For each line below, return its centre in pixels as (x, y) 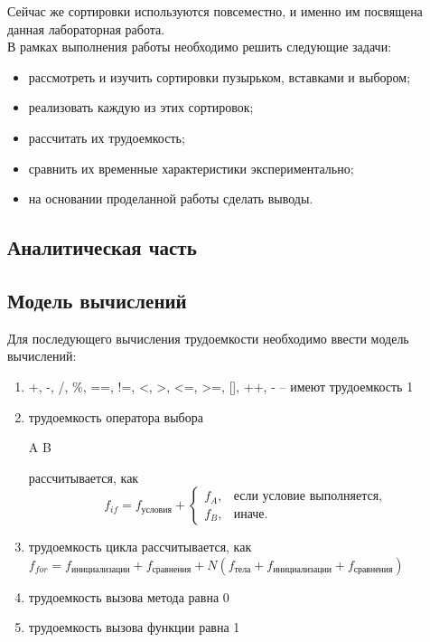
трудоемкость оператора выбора (116, 416)
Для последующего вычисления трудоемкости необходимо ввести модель (208, 338)
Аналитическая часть (102, 247)
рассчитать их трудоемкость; (107, 137)
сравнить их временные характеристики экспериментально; (191, 168)
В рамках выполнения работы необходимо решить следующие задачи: (200, 47)
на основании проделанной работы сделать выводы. (171, 198)
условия (156, 510)
